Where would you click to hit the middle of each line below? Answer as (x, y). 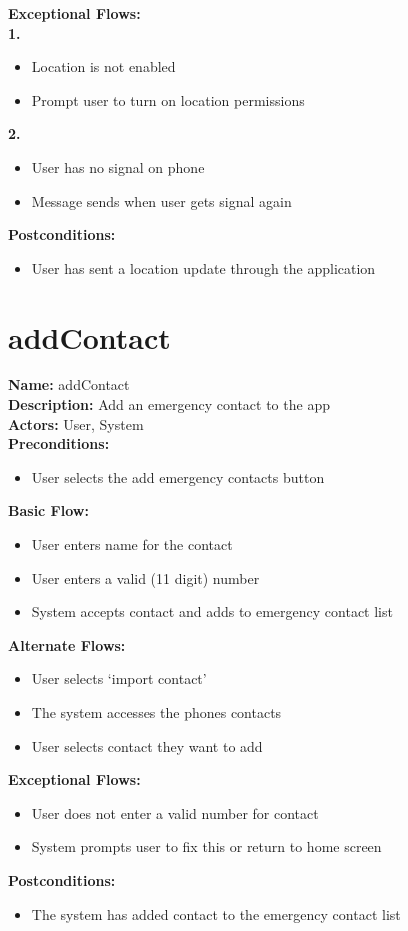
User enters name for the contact (132, 544)
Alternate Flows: (67, 644)
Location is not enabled (103, 66)
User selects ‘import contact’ (119, 678)
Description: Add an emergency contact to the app (169, 404)
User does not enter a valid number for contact (175, 812)
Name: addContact (69, 384)
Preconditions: (59, 443)
